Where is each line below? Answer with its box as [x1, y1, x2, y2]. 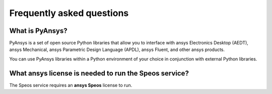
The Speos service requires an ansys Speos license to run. [9, 82, 132, 88]
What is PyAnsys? [9, 26, 67, 35]
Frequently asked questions [9, 7, 129, 18]
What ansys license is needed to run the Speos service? [9, 69, 189, 77]
